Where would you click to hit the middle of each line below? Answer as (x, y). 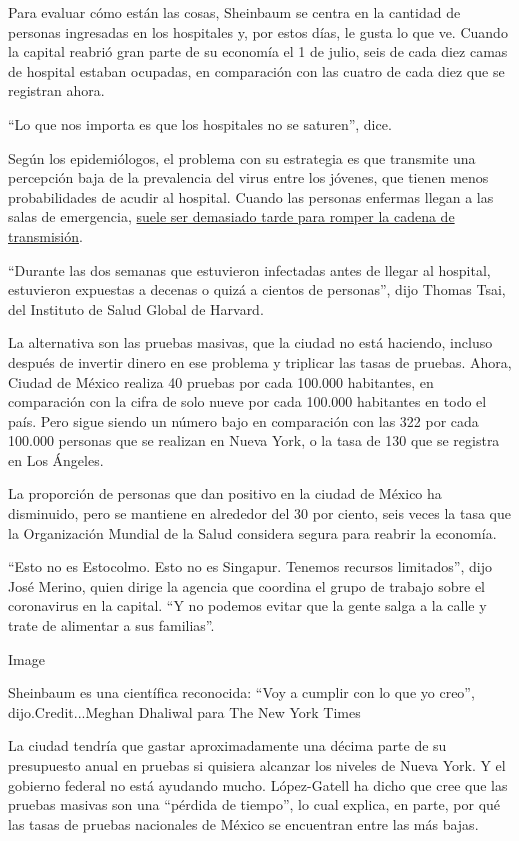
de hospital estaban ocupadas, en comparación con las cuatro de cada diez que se (256, 70)
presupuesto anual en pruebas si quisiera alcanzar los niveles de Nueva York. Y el (257, 765)
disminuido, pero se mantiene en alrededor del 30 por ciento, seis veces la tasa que (260, 513)
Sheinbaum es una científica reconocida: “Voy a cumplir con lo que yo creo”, (241, 692)
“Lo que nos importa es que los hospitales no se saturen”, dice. (200, 123)
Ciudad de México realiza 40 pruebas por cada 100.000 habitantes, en (221, 381)
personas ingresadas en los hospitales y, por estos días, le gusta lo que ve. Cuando (258, 31)
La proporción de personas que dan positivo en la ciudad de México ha (225, 493)
